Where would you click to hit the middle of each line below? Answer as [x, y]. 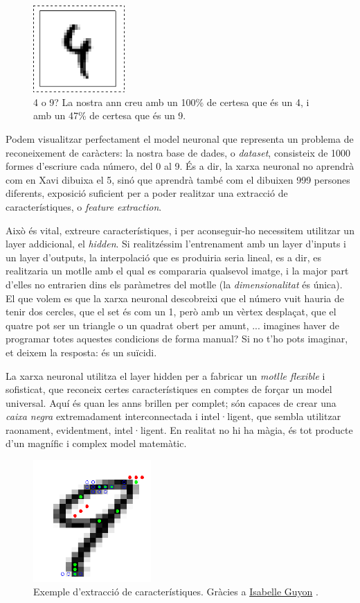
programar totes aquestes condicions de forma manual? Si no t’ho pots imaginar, [177, 339]
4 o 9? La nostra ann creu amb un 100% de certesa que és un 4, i [171, 102]
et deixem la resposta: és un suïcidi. [81, 352]
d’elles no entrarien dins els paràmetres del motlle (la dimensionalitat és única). [174, 284]
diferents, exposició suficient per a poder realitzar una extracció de [147, 193]
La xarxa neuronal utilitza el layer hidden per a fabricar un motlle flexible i [165, 375]
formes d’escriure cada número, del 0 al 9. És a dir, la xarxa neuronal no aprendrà [180, 166]
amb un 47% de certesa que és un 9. [110, 115]
